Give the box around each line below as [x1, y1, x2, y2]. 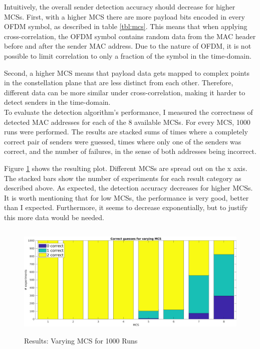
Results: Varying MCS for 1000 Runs [24, 335, 138, 345]
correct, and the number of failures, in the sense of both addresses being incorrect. [4, 146, 256, 156]
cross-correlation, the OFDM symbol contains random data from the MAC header [4, 31, 256, 41]
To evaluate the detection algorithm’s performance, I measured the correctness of [4, 106, 253, 117]
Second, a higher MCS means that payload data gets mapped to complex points [4, 67, 249, 78]
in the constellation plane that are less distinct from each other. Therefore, [4, 77, 233, 88]
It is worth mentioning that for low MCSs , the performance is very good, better [4, 192, 249, 203]
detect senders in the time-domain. [4, 97, 111, 107]
